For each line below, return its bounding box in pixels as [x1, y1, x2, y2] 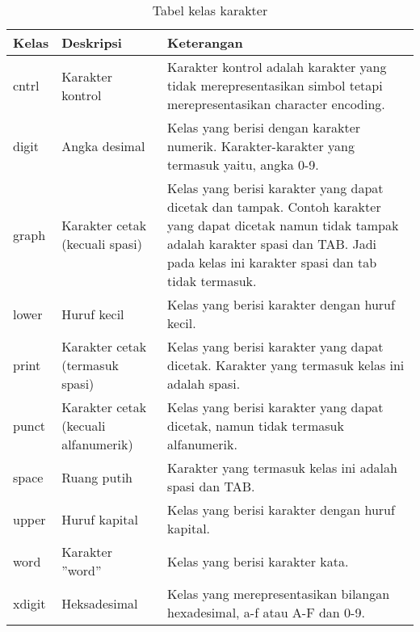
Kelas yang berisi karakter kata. [167, 551, 349, 571]
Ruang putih [61, 467, 132, 487]
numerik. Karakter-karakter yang [167, 137, 355, 155]
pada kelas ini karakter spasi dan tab [167, 253, 377, 272]
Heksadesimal [61, 593, 138, 613]
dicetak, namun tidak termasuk [167, 416, 344, 435]
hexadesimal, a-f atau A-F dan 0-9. [167, 603, 365, 621]
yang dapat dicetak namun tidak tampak [167, 216, 399, 234]
